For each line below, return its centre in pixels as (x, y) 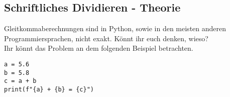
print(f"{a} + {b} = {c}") (49, 89)
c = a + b (20, 81)
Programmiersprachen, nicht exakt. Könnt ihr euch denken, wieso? (106, 38)
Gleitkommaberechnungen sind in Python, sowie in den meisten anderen (115, 28)
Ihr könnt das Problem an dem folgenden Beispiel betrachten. (99, 48)
